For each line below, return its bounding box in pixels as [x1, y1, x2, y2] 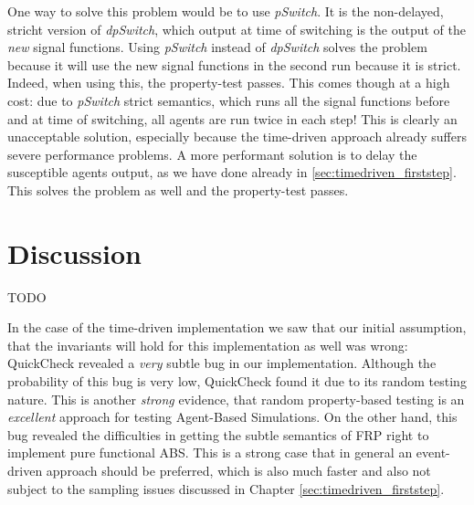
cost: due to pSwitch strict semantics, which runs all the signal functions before [7, 90, 450, 110]
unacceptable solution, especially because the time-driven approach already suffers [7, 127, 467, 146]
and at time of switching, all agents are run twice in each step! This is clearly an [7, 109, 458, 128]
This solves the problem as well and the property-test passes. [7, 180, 349, 199]
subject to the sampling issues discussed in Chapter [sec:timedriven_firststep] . [7, 479, 445, 498]
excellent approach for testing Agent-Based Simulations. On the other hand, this [7, 407, 458, 426]
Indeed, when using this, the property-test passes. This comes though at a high [7, 73, 450, 92]
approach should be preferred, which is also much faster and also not [46, 461, 431, 479]
